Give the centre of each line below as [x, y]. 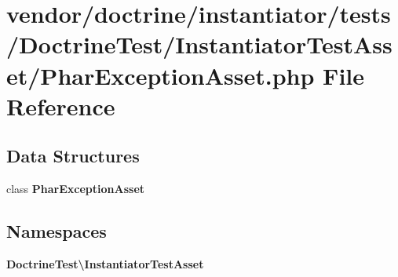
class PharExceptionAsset [76, 189]
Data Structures [73, 156]
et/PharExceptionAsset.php [161, 75]
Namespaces [57, 231]
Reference [61, 106]
